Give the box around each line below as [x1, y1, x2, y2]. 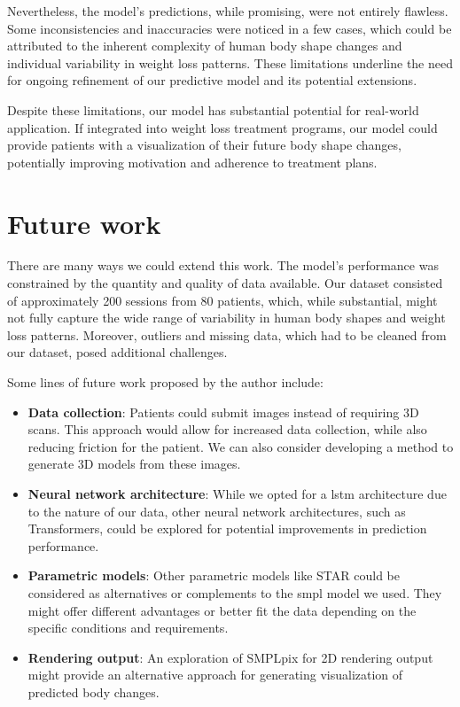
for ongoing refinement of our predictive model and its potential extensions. [7, 71, 417, 89]
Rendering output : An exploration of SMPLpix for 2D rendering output [27, 648, 433, 666]
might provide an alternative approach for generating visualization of [27, 665, 403, 684]
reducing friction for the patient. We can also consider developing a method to [27, 437, 454, 455]
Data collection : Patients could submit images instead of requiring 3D [27, 402, 419, 421]
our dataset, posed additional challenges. [7, 343, 228, 361]
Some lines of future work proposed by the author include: [7, 373, 324, 392]
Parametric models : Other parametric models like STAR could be [27, 566, 400, 585]
